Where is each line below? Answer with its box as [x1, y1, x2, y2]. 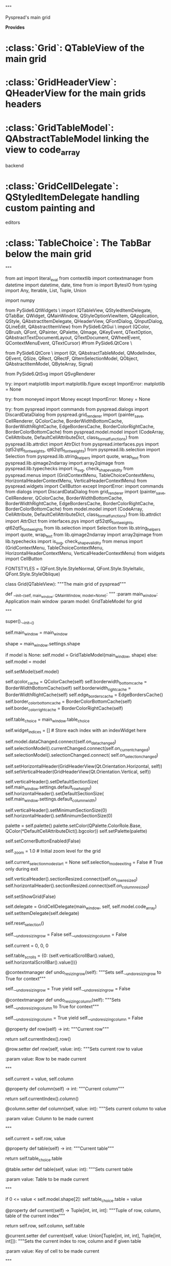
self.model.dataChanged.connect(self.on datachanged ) [5, 739, 117, 746]
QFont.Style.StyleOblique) [5, 571, 61, 577]
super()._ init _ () [5, 618, 34, 626]
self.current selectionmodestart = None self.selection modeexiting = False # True [5, 859, 163, 867]
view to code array [5, 144, 81, 157]
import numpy [5, 297, 35, 303]
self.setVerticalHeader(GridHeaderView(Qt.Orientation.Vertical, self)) [5, 769, 151, 775]
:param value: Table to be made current [5, 1176, 89, 1182]
